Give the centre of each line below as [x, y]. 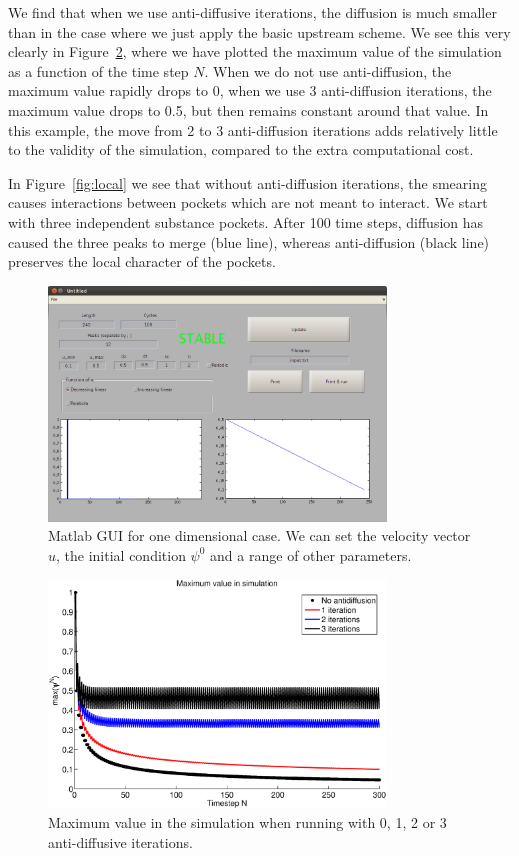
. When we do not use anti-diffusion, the [328, 70]
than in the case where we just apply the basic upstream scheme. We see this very [259, 31]
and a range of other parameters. [311, 554]
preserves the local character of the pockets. [142, 261]
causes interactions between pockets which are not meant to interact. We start [248, 202]
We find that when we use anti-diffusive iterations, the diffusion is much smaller [252, 12]
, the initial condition [121, 554]
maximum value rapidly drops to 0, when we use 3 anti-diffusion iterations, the [250, 90]
